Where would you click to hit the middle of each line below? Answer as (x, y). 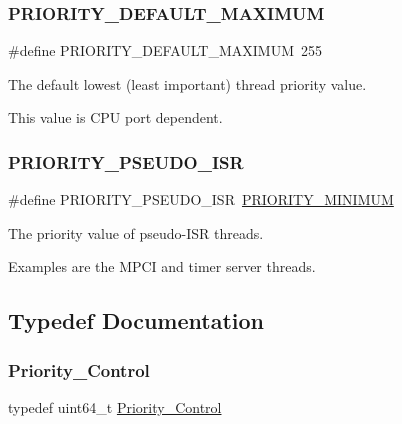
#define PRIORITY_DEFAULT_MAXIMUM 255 (165, 50)
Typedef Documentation (136, 320)
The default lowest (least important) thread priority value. (187, 83)
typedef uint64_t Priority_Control (115, 407)
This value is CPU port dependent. (115, 117)
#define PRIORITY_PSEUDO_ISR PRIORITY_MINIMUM (201, 199)
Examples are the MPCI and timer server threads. (162, 266)
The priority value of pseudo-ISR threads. (136, 232)
